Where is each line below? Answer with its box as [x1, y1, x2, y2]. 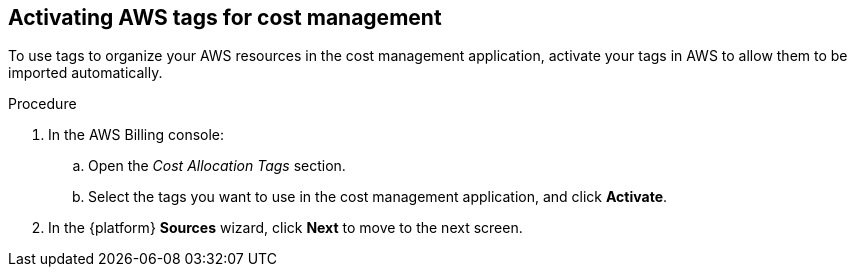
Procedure [8, 95, 77, 113]
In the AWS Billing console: [48, 126, 225, 144]
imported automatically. [8, 64, 163, 82]
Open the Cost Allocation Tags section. [88, 157, 346, 175]
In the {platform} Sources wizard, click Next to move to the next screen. [48, 219, 523, 237]
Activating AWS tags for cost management [8, 5, 442, 30]
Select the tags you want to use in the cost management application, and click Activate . [88, 188, 668, 206]
